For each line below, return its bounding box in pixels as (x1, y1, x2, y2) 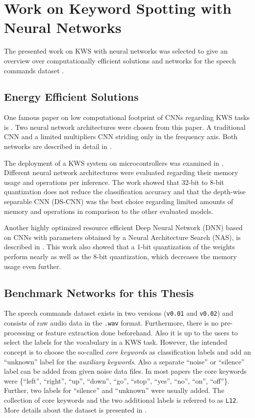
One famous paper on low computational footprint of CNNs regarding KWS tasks (4, 112, 250, 122)
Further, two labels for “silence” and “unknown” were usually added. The (4, 385, 225, 395)
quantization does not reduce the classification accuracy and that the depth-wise (4, 186, 246, 197)
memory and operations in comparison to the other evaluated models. (4, 206, 213, 216)
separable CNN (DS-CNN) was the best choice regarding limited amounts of (4, 196, 233, 207)
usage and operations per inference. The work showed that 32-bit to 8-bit (4, 177, 224, 187)
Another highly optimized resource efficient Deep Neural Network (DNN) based (4, 222, 243, 233)
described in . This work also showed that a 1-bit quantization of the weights (4, 241, 235, 252)
